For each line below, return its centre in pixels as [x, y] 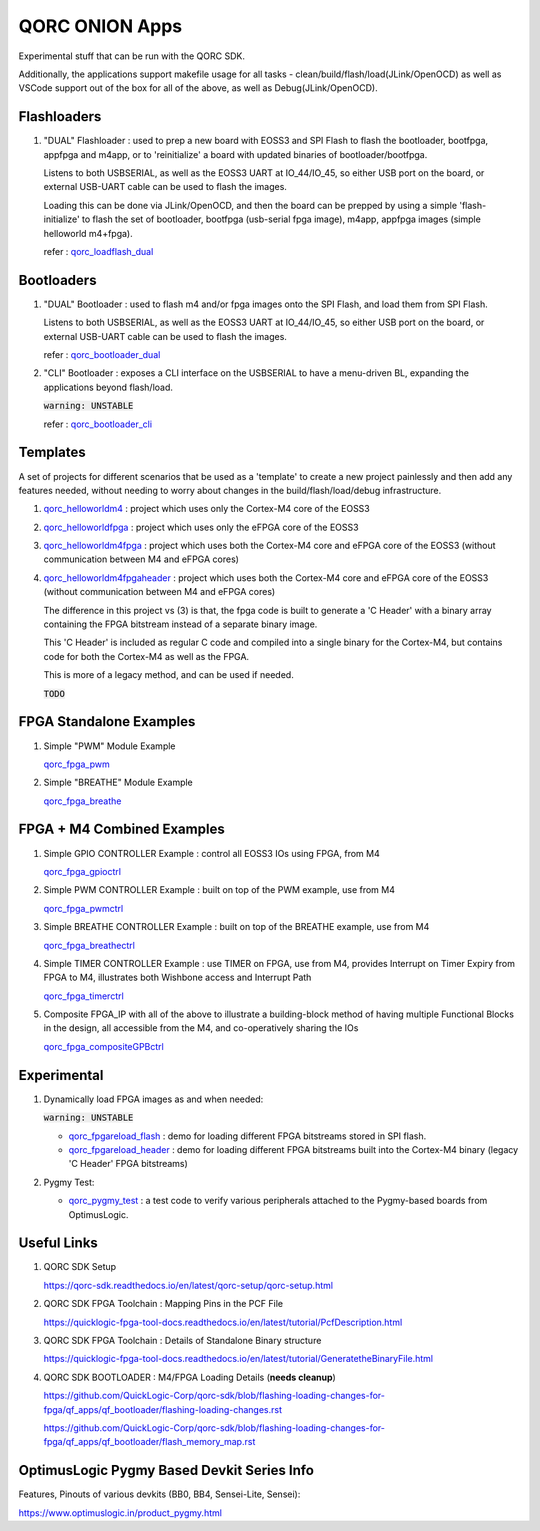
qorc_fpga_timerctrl [83, 996]
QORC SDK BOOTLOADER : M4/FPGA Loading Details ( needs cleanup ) [190, 1377]
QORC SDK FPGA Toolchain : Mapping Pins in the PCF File [163, 1304]
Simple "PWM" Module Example [109, 746]
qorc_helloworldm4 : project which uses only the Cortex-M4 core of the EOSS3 [206, 509]
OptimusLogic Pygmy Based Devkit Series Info [166, 1470]
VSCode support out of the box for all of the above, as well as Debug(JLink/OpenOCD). [198, 88]
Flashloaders [60, 116]
